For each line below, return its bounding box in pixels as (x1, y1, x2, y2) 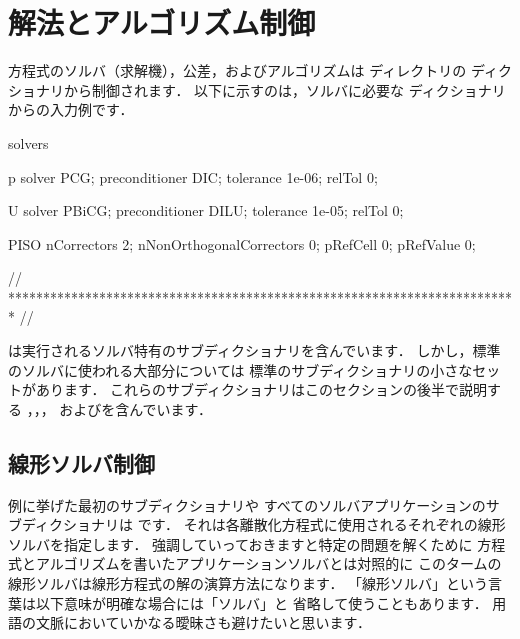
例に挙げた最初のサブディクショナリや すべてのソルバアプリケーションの (8, 494, 486, 515)
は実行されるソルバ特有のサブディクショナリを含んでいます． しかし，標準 (8, 340, 501, 361)
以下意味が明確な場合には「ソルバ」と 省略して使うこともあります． (35, 592, 488, 613)
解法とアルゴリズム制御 (8, 2, 316, 43)
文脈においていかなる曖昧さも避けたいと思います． (35, 612, 372, 633)
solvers (8, 132, 49, 153)
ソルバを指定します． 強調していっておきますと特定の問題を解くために (8, 533, 473, 554)
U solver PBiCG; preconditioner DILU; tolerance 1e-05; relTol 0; (8, 200, 404, 221)
